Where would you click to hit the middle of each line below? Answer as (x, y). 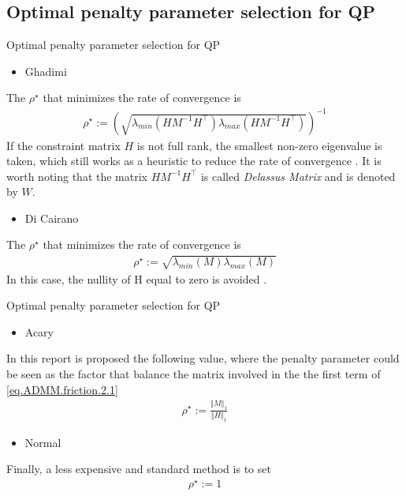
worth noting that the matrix (77, 176)
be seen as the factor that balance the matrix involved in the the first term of (194, 374)
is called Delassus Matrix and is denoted (298, 176)
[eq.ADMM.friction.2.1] (62, 389)
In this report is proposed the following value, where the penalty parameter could (203, 358)
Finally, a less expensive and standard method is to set (139, 469)
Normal (43, 442)
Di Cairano (52, 218)
